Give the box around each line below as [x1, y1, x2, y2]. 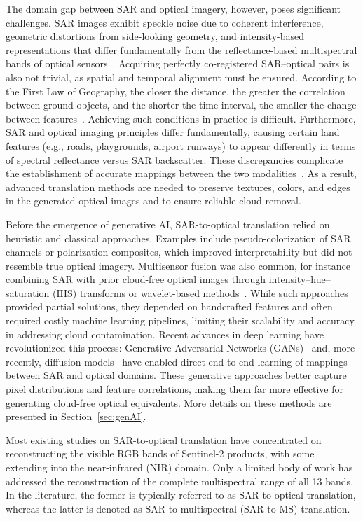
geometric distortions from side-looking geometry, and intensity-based [6, 29, 304, 43]
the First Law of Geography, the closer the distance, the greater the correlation [6, 83, 345, 98]
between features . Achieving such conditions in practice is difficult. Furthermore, [6, 111, 356, 125]
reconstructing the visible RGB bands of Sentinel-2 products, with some [6, 446, 315, 461]
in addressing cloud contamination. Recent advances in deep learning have [6, 326, 324, 341]
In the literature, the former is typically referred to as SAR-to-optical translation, [6, 487, 356, 502]
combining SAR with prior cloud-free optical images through [6, 272, 266, 286]
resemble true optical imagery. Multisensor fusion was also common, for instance [6, 258, 350, 272]
